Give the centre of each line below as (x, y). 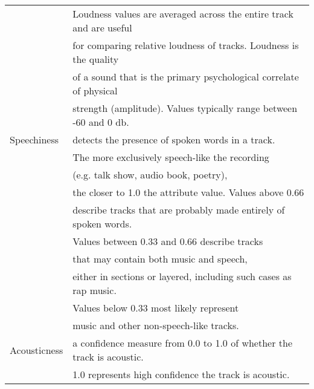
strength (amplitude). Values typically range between (185, 108)
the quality (96, 59)
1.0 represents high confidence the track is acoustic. (181, 374)
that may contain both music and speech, (160, 259)
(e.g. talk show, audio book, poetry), (150, 175)
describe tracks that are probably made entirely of (179, 210)
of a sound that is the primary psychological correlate (186, 77)
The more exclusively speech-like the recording (171, 157)
